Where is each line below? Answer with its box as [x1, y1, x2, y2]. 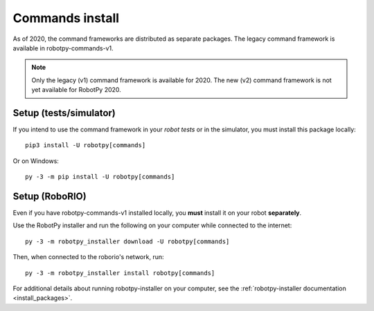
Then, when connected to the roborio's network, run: [12, 253, 164, 261]
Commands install [12, 10, 120, 26]
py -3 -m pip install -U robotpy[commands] [25, 173, 175, 181]
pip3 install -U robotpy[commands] [25, 142, 146, 149]
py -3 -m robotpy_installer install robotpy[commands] [25, 269, 215, 276]
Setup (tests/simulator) [12, 107, 116, 119]
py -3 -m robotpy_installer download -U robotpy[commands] [25, 237, 230, 245]
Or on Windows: [12, 156, 59, 165]
